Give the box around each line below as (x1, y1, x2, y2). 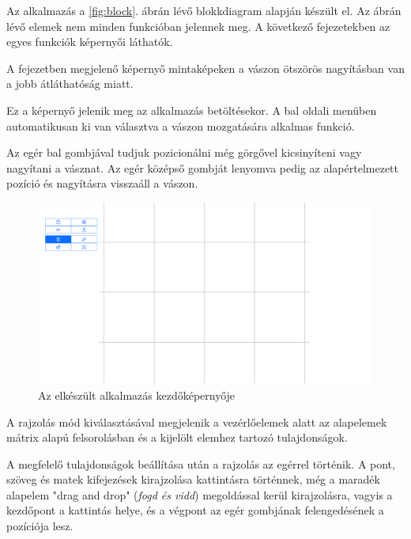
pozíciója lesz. (6, 518, 74, 534)
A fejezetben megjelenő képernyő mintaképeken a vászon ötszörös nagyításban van (6, 59, 405, 76)
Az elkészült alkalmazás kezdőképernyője (38, 386, 236, 403)
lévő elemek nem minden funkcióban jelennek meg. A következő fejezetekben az (6, 17, 390, 34)
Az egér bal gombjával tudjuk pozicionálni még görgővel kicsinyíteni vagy (6, 144, 362, 161)
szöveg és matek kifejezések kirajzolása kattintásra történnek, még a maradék (6, 471, 380, 488)
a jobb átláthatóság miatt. (6, 75, 134, 92)
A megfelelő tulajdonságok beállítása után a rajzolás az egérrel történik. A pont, (6, 455, 395, 472)
